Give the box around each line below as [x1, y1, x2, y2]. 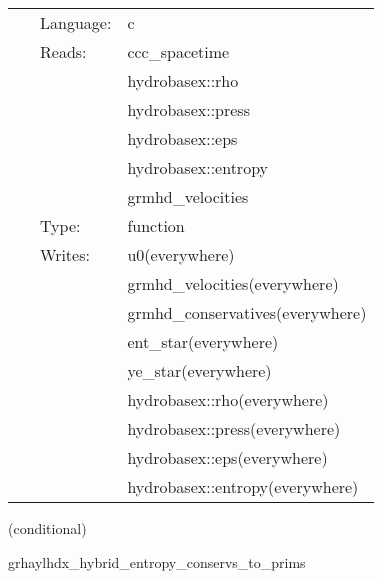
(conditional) [8, 518, 87, 538]
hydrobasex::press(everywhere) [127, 417, 341, 440]
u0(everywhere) [127, 243, 235, 266]
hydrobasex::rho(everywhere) [127, 388, 329, 411]
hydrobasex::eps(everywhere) [127, 446, 328, 469]
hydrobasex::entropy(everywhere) [127, 475, 359, 498]
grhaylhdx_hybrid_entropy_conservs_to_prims [8, 551, 306, 572]
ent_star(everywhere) [127, 330, 279, 353]
